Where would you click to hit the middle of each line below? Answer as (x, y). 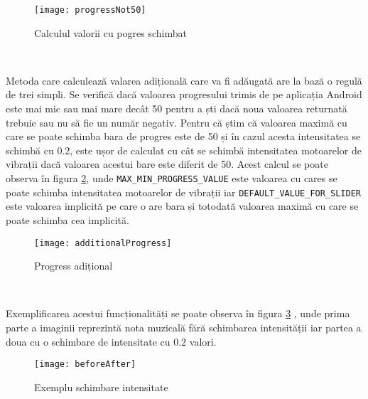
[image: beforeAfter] (85, 365)
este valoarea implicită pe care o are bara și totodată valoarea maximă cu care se (182, 206)
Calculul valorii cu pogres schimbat (110, 32)
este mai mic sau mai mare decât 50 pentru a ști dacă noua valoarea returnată (177, 108)
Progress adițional (74, 266)
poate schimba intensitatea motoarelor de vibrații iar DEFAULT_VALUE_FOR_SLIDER (183, 192)
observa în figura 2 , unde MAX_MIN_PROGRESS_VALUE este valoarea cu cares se (172, 178)
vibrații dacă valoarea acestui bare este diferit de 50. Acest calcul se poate (167, 164)
